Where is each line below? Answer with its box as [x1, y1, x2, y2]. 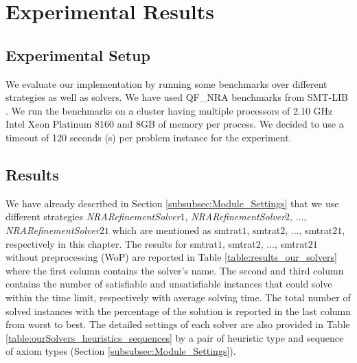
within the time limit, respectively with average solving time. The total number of [5, 290, 351, 304]
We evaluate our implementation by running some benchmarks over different [5, 76, 327, 91]
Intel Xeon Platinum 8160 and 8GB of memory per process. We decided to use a [5, 117, 344, 131]
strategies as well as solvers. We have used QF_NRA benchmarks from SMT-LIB [5, 90, 348, 104]
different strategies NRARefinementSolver [5, 209, 181, 224]
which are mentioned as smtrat [112, 222, 242, 237]
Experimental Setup [5, 44, 150, 65]
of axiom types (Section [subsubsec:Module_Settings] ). [5, 344, 236, 358]
